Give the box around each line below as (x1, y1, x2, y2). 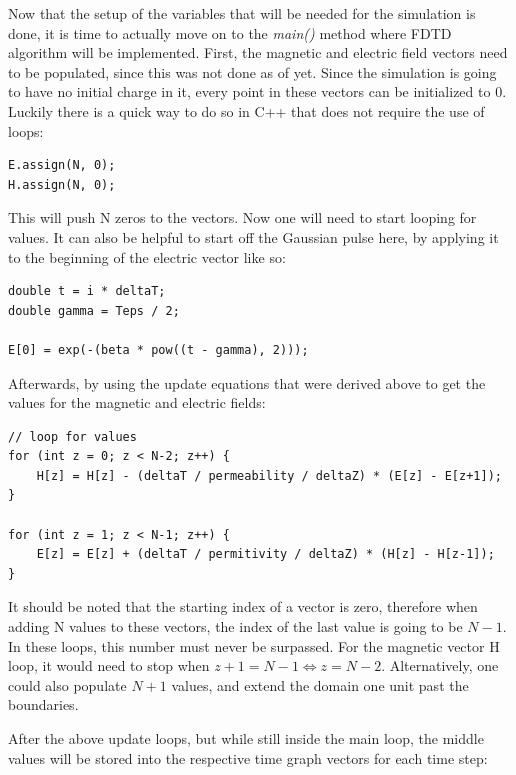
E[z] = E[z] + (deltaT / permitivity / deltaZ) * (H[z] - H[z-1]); (36, 547, 495, 562)
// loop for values (8, 429, 137, 444)
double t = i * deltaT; (8, 284, 166, 299)
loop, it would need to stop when (8, 655, 210, 676)
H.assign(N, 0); (8, 177, 116, 192)
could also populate (8, 674, 127, 695)
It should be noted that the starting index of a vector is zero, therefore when (8, 596, 478, 617)
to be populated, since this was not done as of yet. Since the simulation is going (8, 61, 497, 82)
